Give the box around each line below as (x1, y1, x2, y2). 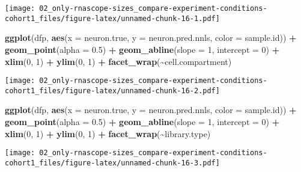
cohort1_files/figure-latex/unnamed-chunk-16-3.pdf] (5, 158, 220, 167)
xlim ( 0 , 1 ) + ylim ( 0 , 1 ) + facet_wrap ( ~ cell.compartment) (5, 55, 232, 67)
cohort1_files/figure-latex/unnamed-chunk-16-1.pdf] (5, 14, 220, 23)
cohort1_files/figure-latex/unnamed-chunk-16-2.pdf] (5, 86, 220, 95)
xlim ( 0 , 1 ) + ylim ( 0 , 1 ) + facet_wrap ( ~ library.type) (5, 127, 211, 140)
